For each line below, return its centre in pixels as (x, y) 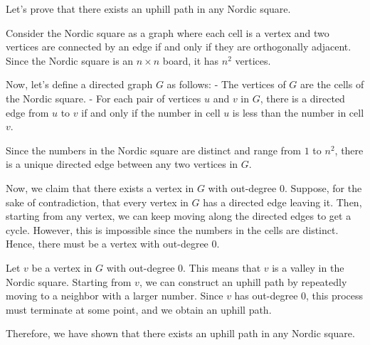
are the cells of (332, 84)
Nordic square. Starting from (69, 281)
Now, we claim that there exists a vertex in (100, 187)
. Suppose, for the (323, 187)
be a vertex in (62, 267)
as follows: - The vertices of (226, 84)
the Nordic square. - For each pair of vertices (104, 98)
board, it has (191, 60)
